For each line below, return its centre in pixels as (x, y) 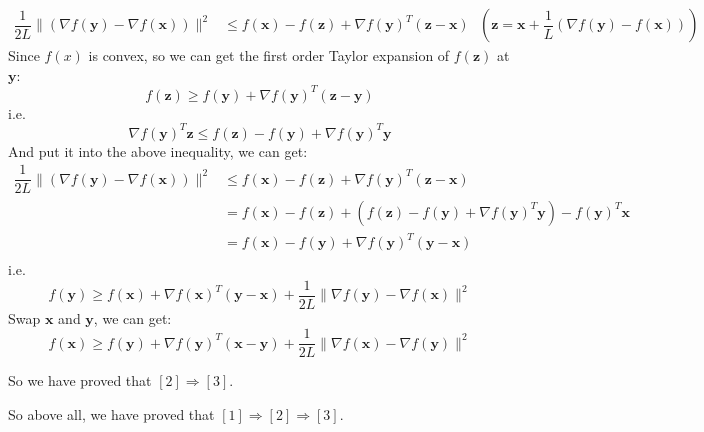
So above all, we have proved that (111, 414)
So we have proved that (80, 380)
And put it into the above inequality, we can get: (158, 150)
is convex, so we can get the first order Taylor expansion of (269, 55)
